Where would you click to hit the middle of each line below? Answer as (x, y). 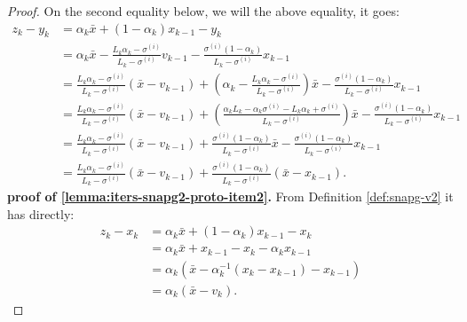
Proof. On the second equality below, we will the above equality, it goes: (203, 11)
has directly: (41, 213)
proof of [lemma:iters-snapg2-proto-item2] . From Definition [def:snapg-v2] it (230, 196)
